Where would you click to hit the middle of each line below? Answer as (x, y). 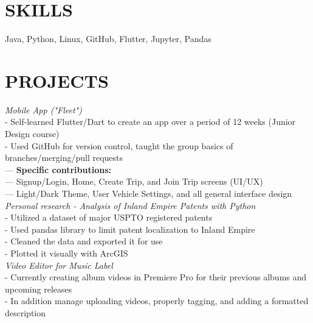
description (26, 312)
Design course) (32, 134)
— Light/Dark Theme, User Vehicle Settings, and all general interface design (149, 193)
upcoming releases (39, 289)
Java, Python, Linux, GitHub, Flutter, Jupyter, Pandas (108, 39)
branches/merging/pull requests (64, 158)
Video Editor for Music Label (59, 265)
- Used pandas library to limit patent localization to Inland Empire (130, 229)
